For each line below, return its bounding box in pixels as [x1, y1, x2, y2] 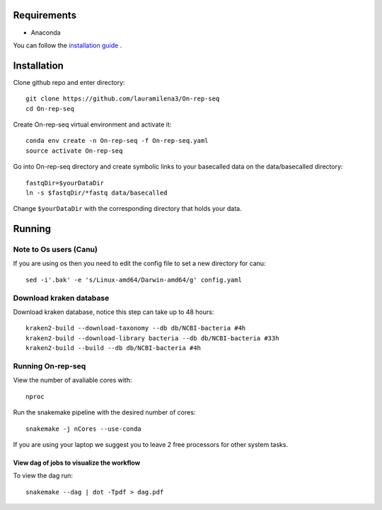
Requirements [13, 9, 77, 21]
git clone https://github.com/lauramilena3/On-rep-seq [25, 95, 220, 103]
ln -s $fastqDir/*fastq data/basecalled [25, 188, 168, 197]
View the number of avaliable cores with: [13, 376, 132, 385]
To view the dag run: [13, 471, 74, 480]
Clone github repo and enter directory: [13, 78, 125, 86]
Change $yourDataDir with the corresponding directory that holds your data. [13, 204, 242, 213]
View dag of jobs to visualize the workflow [13, 458, 141, 467]
